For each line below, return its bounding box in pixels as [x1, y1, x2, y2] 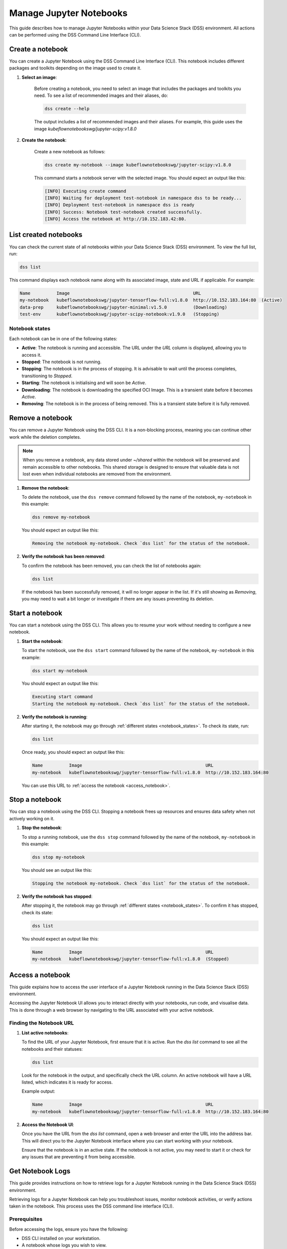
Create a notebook [9, 45, 68, 53]
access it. [21, 352, 42, 358]
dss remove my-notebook [32, 515, 91, 520]
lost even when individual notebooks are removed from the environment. [22, 471, 172, 477]
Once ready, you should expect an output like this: [21, 749, 125, 755]
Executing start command [32, 694, 93, 699]
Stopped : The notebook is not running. [21, 359, 102, 365]
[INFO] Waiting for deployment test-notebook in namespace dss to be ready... [44, 195, 242, 201]
